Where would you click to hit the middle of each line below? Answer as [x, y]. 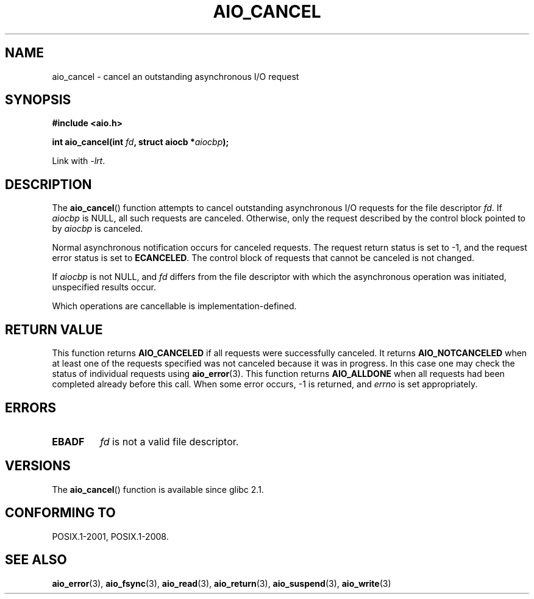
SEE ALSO [36, 560]
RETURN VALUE [54, 329]
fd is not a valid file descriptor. [169, 441]
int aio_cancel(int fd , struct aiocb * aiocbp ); [141, 142]
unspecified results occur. [104, 287]
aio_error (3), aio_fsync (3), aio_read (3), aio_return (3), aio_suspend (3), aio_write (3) [222, 583]
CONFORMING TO [60, 513]
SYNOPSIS [38, 100]
